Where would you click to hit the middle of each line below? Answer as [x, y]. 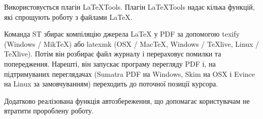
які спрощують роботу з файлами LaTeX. [68, 17]
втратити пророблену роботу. [49, 111]
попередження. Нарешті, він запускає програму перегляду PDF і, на [110, 63]
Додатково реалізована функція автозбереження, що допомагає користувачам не [127, 100]
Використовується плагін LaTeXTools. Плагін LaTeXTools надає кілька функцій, [129, 7]
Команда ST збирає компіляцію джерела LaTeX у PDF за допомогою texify [122, 34]
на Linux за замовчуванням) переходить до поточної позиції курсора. [111, 84]
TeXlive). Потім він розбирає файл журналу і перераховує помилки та [113, 54]
